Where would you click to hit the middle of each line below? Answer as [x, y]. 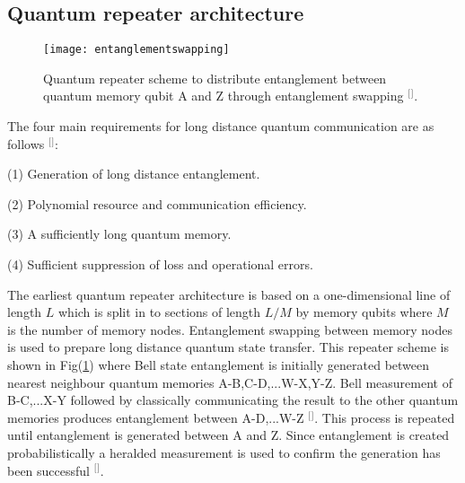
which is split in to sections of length [160, 312]
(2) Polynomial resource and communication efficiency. [157, 203]
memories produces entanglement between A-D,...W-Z [156, 417]
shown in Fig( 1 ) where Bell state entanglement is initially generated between [219, 364]
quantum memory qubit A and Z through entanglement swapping [224, 96]
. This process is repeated [385, 417]
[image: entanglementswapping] [136, 50]
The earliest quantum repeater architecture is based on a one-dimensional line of [229, 294]
